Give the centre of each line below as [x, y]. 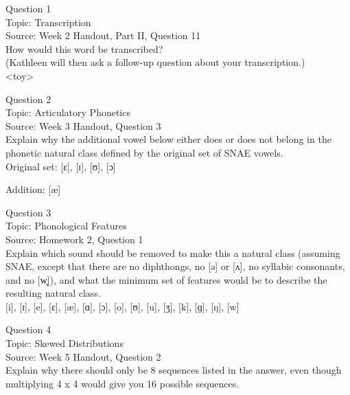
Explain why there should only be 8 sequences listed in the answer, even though [174, 370]
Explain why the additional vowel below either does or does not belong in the [168, 139]
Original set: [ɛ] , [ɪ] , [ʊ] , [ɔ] [61, 166]
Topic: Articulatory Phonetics [68, 112]
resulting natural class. [53, 293]
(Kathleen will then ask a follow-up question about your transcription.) [155, 62]
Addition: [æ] [33, 189]
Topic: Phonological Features [66, 226]
